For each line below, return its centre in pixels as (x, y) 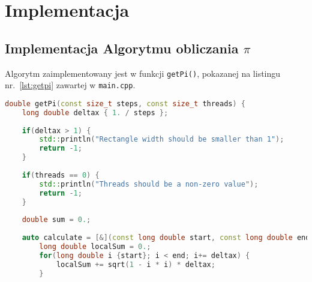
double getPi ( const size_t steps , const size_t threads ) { (125, 103)
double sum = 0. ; (56, 220)
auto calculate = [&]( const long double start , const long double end (166, 238)
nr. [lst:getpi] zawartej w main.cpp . (70, 85)
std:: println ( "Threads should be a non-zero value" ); (149, 184)
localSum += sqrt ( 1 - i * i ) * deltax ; (136, 264)
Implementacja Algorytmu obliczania (122, 48)
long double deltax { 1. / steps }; (95, 112)
